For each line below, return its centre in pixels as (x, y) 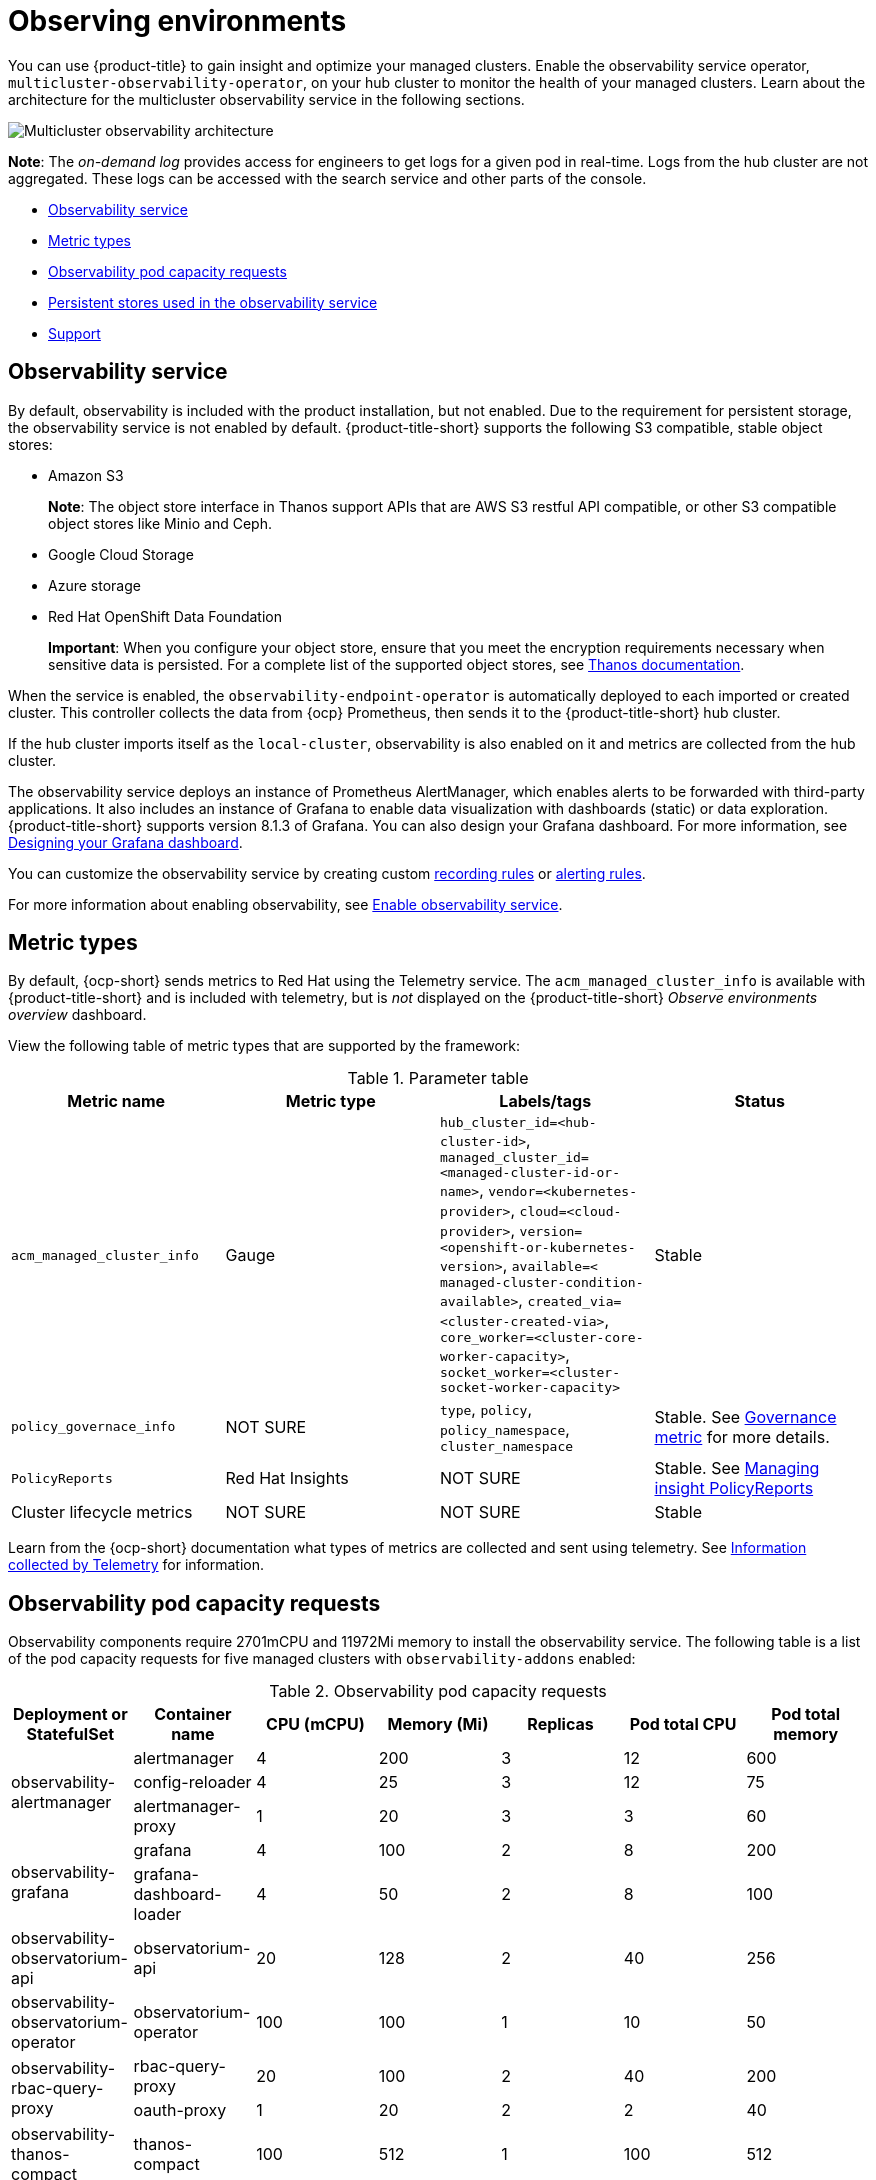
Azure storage (94, 585)
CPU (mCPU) (315, 1724)
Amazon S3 (86, 475)
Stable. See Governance (745, 1416)
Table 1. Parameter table (438, 1078)
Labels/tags (545, 1101)
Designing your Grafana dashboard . (125, 842)
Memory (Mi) (438, 1724)
